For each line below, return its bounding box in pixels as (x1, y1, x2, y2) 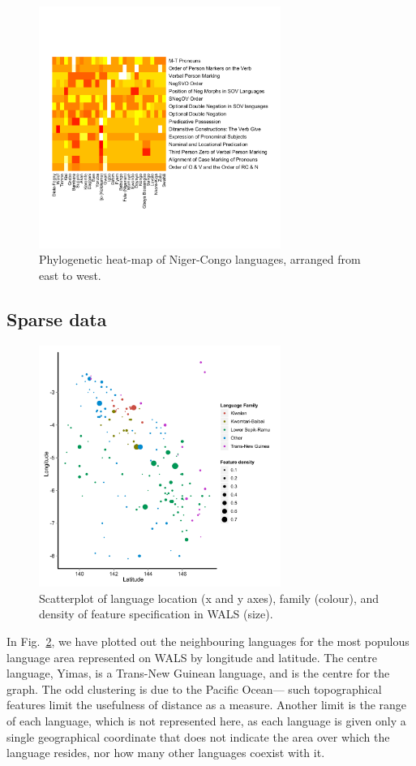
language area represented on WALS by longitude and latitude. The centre (6, 648, 378, 665)
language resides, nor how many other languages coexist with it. (6, 744, 325, 761)
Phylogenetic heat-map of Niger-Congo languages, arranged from (39, 251, 361, 268)
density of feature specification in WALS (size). (39, 605, 273, 622)
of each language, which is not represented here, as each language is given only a (6, 712, 406, 729)
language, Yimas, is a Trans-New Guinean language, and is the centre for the (6, 665, 390, 682)
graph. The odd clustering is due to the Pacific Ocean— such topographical (6, 680, 382, 697)
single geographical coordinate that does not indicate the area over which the (6, 728, 390, 745)
